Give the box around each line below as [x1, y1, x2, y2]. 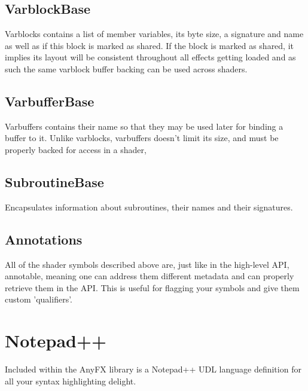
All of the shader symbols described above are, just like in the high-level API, [5, 258, 289, 270]
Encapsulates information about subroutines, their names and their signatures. [5, 200, 293, 213]
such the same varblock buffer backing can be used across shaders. [5, 62, 248, 75]
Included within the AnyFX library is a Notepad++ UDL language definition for [5, 363, 301, 375]
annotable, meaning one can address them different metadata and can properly [5, 270, 294, 282]
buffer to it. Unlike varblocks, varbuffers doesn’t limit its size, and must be [5, 132, 279, 144]
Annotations [5, 230, 83, 248]
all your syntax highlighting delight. [5, 374, 136, 387]
